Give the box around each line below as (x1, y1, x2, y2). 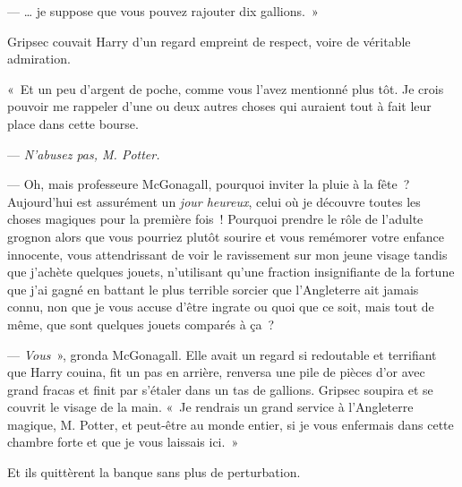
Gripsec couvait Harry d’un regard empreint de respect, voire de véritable (7, 31, 411, 50)
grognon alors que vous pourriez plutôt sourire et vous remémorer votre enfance (7, 226, 444, 245)
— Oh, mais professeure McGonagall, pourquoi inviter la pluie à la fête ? (7, 175, 410, 193)
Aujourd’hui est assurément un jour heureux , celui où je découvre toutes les (7, 192, 421, 210)
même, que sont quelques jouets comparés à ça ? (7, 314, 275, 333)
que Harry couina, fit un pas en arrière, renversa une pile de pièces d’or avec (7, 363, 425, 381)
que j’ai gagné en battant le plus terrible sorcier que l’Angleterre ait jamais (7, 279, 419, 298)
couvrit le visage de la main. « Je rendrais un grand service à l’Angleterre (7, 397, 414, 416)
